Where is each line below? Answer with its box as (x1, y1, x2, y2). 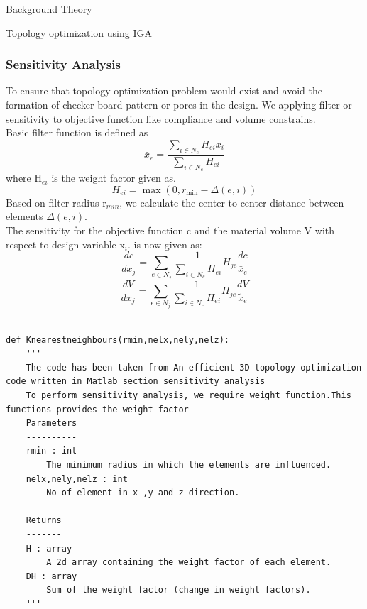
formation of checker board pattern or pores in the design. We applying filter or (6, 97, 352, 111)
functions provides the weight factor (6, 404, 189, 415)
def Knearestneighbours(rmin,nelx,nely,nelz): (6, 334, 229, 345)
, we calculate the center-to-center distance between (119, 194, 344, 209)
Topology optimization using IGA (6, 25, 152, 40)
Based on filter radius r (6, 194, 106, 209)
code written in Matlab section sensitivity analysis (6, 376, 265, 387)
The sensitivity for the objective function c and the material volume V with (6, 223, 335, 237)
